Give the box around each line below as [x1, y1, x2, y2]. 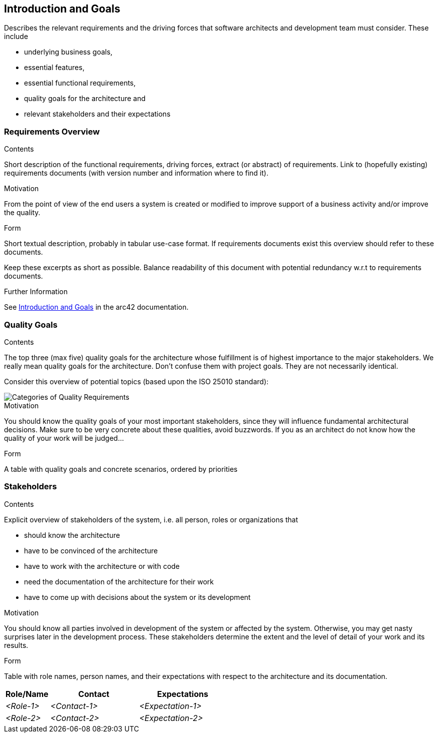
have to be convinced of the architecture [24, 546, 158, 555]
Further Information [4, 287, 68, 296]
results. [4, 640, 28, 649]
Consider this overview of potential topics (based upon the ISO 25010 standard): [4, 377, 268, 386]
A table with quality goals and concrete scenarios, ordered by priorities [4, 464, 238, 473]
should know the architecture [24, 530, 120, 539]
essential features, [24, 63, 84, 72]
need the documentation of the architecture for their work [24, 577, 214, 586]
